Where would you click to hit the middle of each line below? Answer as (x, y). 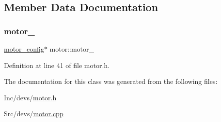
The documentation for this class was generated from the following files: (111, 81)
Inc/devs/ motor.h (30, 97)
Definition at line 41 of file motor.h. (57, 65)
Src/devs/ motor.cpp (34, 114)
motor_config (24, 49)
